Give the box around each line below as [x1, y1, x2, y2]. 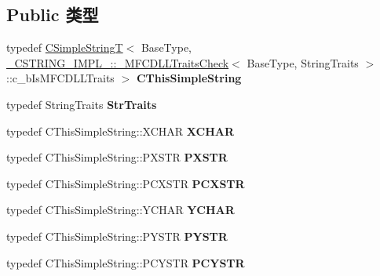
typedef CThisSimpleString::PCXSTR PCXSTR [6, 175, 245, 191]
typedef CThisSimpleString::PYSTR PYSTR [6, 227, 228, 244]
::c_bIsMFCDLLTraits [6, 70, 115, 86]
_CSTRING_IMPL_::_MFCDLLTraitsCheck [6, 54, 229, 71]
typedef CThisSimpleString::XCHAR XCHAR [6, 122, 234, 139]
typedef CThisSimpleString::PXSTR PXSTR [6, 149, 228, 165]
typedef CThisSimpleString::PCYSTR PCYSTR [6, 254, 245, 271]
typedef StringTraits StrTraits [6, 96, 157, 112]
